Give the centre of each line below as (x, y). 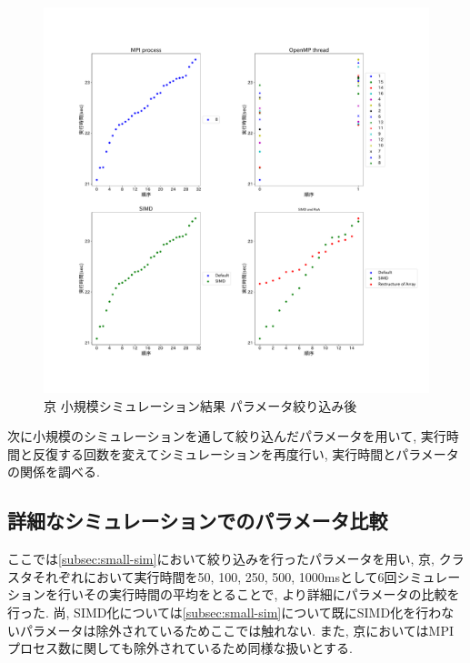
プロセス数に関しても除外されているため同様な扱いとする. (180, 648)
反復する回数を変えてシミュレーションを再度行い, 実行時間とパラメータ (245, 453)
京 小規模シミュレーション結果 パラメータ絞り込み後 (200, 405)
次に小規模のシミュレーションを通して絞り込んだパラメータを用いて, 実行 (227, 436)
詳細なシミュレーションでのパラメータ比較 (198, 521)
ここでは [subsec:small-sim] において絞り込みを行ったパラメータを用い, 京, (221, 559)
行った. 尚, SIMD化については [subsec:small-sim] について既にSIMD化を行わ (225, 612)
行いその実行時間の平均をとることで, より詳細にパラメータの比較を (259, 594)
